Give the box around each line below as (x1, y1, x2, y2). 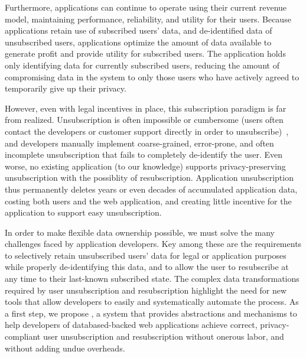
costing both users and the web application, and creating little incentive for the (5, 194, 292, 207)
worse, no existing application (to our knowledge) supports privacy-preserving (5, 160, 286, 172)
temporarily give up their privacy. (5, 82, 126, 95)
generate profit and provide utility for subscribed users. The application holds (5, 47, 286, 60)
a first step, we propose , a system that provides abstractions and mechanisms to (5, 307, 297, 319)
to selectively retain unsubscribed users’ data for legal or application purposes (5, 249, 287, 261)
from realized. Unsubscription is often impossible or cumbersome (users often (5, 113, 284, 126)
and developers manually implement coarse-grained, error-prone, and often (5, 136, 274, 149)
